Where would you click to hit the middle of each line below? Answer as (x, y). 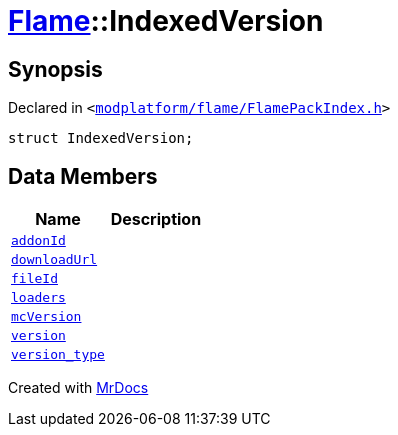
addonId (38, 241)
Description (156, 219)
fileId (34, 279)
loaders (38, 298)
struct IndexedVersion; (101, 138)
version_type (58, 355)
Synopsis (55, 69)
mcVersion (46, 317)
